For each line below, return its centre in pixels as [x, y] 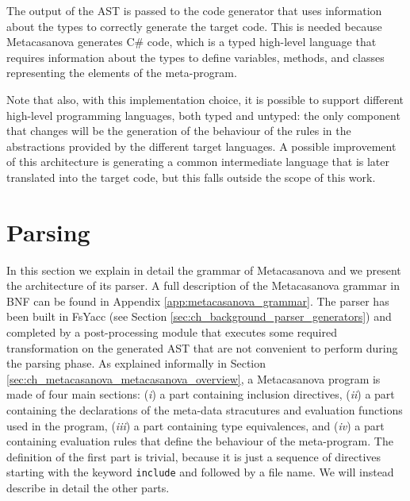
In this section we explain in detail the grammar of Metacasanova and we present [204, 270]
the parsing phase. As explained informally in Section [136, 363]
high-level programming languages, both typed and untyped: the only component [203, 115]
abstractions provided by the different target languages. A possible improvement [201, 146]
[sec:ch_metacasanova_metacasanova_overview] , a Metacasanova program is [194, 378]
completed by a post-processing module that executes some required [172, 332]
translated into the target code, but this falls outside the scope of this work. [191, 177]
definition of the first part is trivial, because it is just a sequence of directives [194, 456]
